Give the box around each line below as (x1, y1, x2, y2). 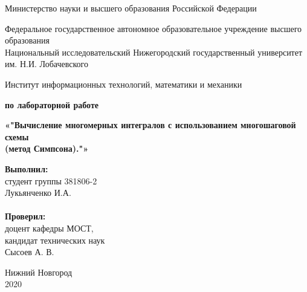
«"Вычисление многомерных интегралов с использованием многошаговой (5, 118, 296, 131)
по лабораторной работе (5, 98, 99, 111)
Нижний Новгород (5, 265, 73, 278)
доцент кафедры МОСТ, (5, 221, 94, 234)
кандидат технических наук (5, 233, 105, 246)
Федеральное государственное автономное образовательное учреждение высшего (5, 22, 302, 34)
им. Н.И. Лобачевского (5, 57, 88, 70)
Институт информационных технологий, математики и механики (5, 77, 242, 90)
